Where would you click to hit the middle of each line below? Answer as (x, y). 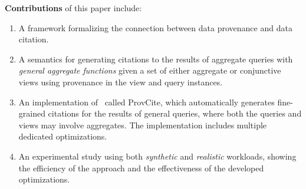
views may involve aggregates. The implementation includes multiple (143, 125)
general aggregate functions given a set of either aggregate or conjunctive (150, 70)
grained (32, 113)
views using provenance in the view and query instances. (121, 82)
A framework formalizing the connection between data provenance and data (155, 27)
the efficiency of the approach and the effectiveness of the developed (141, 168)
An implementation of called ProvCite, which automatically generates (147, 102)
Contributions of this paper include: (73, 8)
